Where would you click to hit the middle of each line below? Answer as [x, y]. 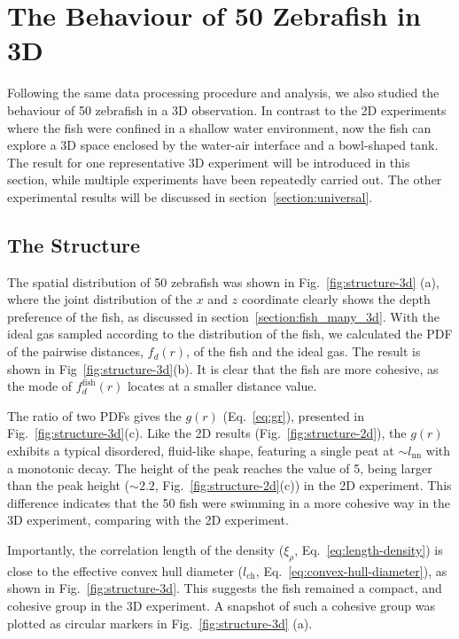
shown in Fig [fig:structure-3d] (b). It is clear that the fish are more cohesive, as [223, 368]
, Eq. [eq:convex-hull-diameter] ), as [351, 570]
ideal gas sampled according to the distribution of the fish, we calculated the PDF [230, 334]
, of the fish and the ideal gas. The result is [303, 351]
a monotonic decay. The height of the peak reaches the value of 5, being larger [220, 468]
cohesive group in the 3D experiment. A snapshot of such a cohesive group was [221, 605]
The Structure [74, 244]
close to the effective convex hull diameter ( [125, 570]
